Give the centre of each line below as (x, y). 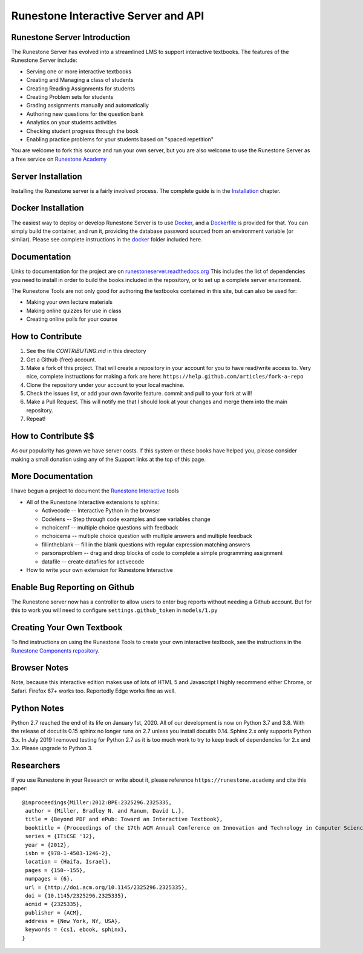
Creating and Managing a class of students (80, 80)
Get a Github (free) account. (61, 359)
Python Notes (38, 708)
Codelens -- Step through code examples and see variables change (126, 519)
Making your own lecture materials (70, 302)
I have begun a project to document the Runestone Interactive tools (95, 491)
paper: (19, 788)
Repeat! (36, 419)
